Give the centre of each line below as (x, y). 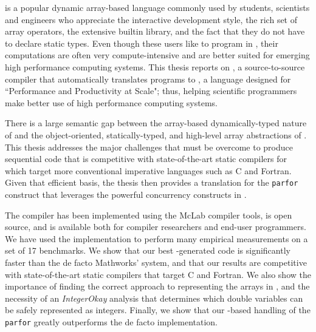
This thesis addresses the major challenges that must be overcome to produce (149, 147)
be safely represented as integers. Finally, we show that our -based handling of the (158, 310)
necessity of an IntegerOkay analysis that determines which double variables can (154, 298)
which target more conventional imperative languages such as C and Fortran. (148, 170)
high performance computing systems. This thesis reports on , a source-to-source (155, 66)
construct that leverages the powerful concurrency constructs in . (126, 194)
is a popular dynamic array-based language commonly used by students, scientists (157, 7)
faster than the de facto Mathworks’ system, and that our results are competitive (156, 262)
